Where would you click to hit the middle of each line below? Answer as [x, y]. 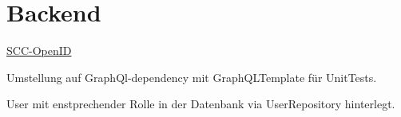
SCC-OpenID [39, 51]
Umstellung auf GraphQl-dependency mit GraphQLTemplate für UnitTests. [192, 77]
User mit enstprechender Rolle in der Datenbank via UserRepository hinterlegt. [201, 104]
